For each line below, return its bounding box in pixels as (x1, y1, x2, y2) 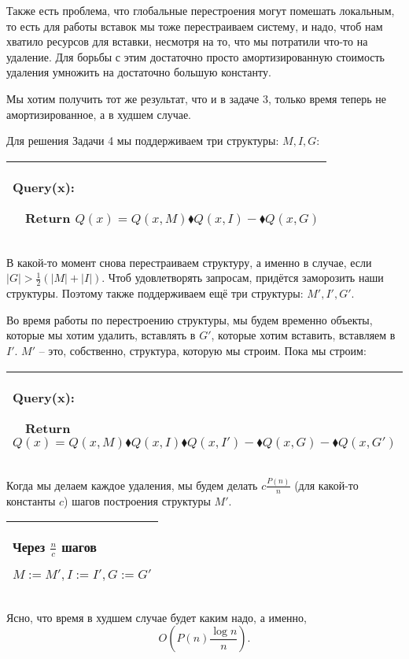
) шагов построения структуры (64, 492, 211, 509)
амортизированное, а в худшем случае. (6, 106, 192, 122)
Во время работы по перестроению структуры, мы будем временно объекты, (6, 311, 373, 328)
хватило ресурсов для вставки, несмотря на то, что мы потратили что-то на (6, 33, 368, 50)
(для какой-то (294, 476, 359, 493)
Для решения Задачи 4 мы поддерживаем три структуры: (6, 132, 279, 149)
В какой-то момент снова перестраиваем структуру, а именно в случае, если (6, 254, 372, 270)
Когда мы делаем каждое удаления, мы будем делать (6, 476, 258, 493)
